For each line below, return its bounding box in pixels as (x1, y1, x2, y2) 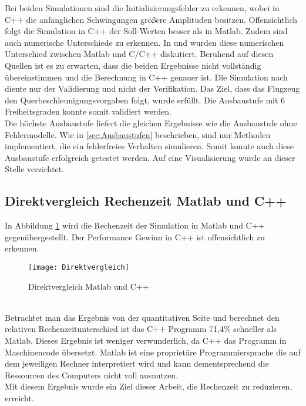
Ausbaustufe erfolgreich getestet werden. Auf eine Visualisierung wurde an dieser (5, 151, 295, 163)
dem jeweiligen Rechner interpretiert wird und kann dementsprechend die (5, 357, 269, 370)
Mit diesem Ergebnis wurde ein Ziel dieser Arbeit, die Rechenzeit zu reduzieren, (5, 380, 292, 392)
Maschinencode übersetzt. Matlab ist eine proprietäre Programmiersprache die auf (5, 345, 301, 358)
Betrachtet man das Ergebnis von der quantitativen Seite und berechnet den (5, 311, 280, 323)
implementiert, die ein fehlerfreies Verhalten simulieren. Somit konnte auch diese (5, 140, 294, 152)
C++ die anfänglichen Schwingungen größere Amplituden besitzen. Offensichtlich (5, 13, 298, 25)
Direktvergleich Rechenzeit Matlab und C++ (5, 192, 287, 210)
